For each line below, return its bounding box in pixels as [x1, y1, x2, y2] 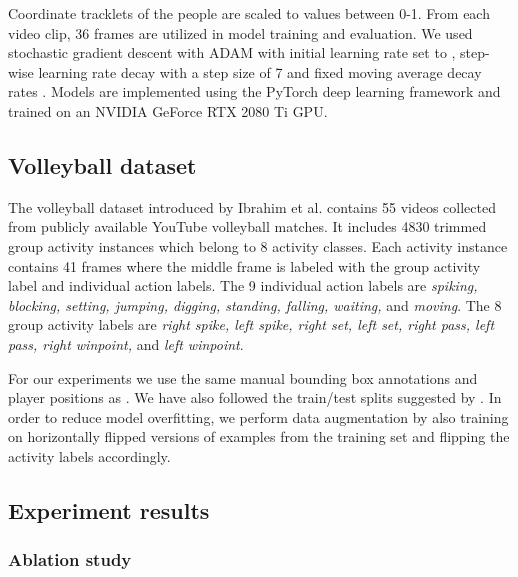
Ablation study [8, 547, 132, 572]
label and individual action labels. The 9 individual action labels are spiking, [8, 275, 478, 296]
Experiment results [8, 494, 210, 525]
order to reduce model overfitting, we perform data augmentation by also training [8, 406, 509, 427]
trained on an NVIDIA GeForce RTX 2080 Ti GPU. [8, 100, 328, 121]
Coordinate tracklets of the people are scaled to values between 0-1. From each [8, 3, 490, 23]
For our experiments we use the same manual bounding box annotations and [8, 367, 478, 388]
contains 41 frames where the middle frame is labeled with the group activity [8, 255, 481, 276]
